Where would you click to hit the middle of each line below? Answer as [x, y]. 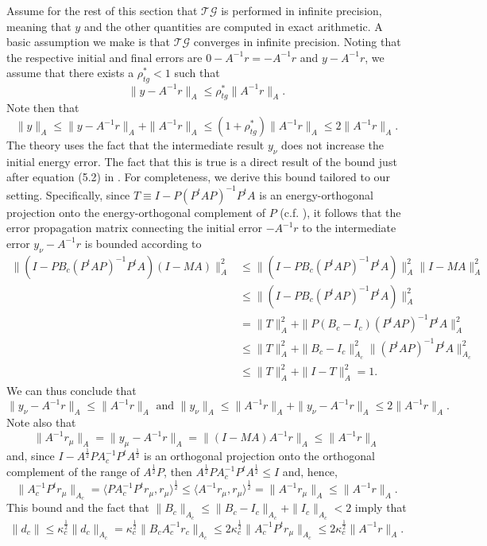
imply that [381, 507]
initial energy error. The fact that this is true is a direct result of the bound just [202, 161]
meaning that [39, 26]
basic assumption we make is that [88, 42]
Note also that [41, 422]
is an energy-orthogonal [316, 194]
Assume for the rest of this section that [102, 10]
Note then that [43, 108]
